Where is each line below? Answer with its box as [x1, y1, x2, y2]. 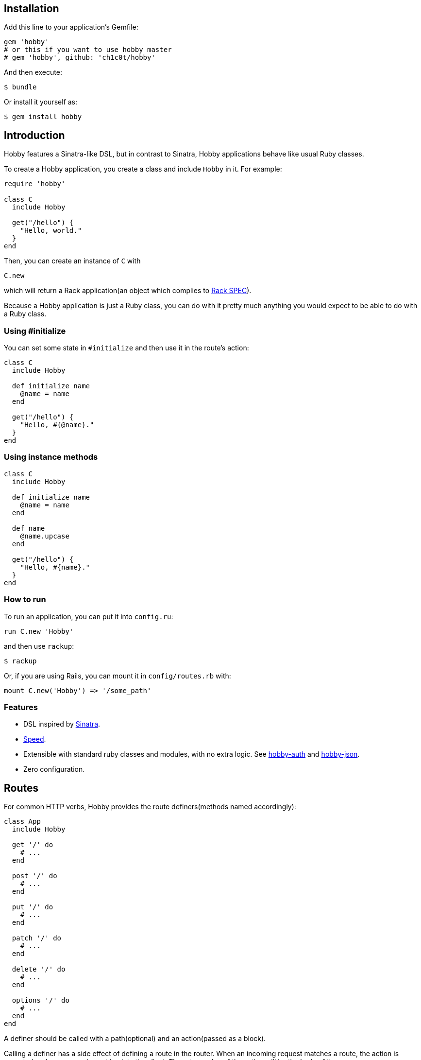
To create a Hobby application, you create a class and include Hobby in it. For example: [4, 165, 282, 174]
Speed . [23, 735, 46, 744]
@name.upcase [20, 532, 69, 540]
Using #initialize [4, 326, 66, 336]
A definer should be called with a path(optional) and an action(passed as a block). [4, 1034, 266, 1043]
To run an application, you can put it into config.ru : [4, 612, 173, 621]
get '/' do [12, 841, 53, 849]
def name [12, 524, 45, 532]
